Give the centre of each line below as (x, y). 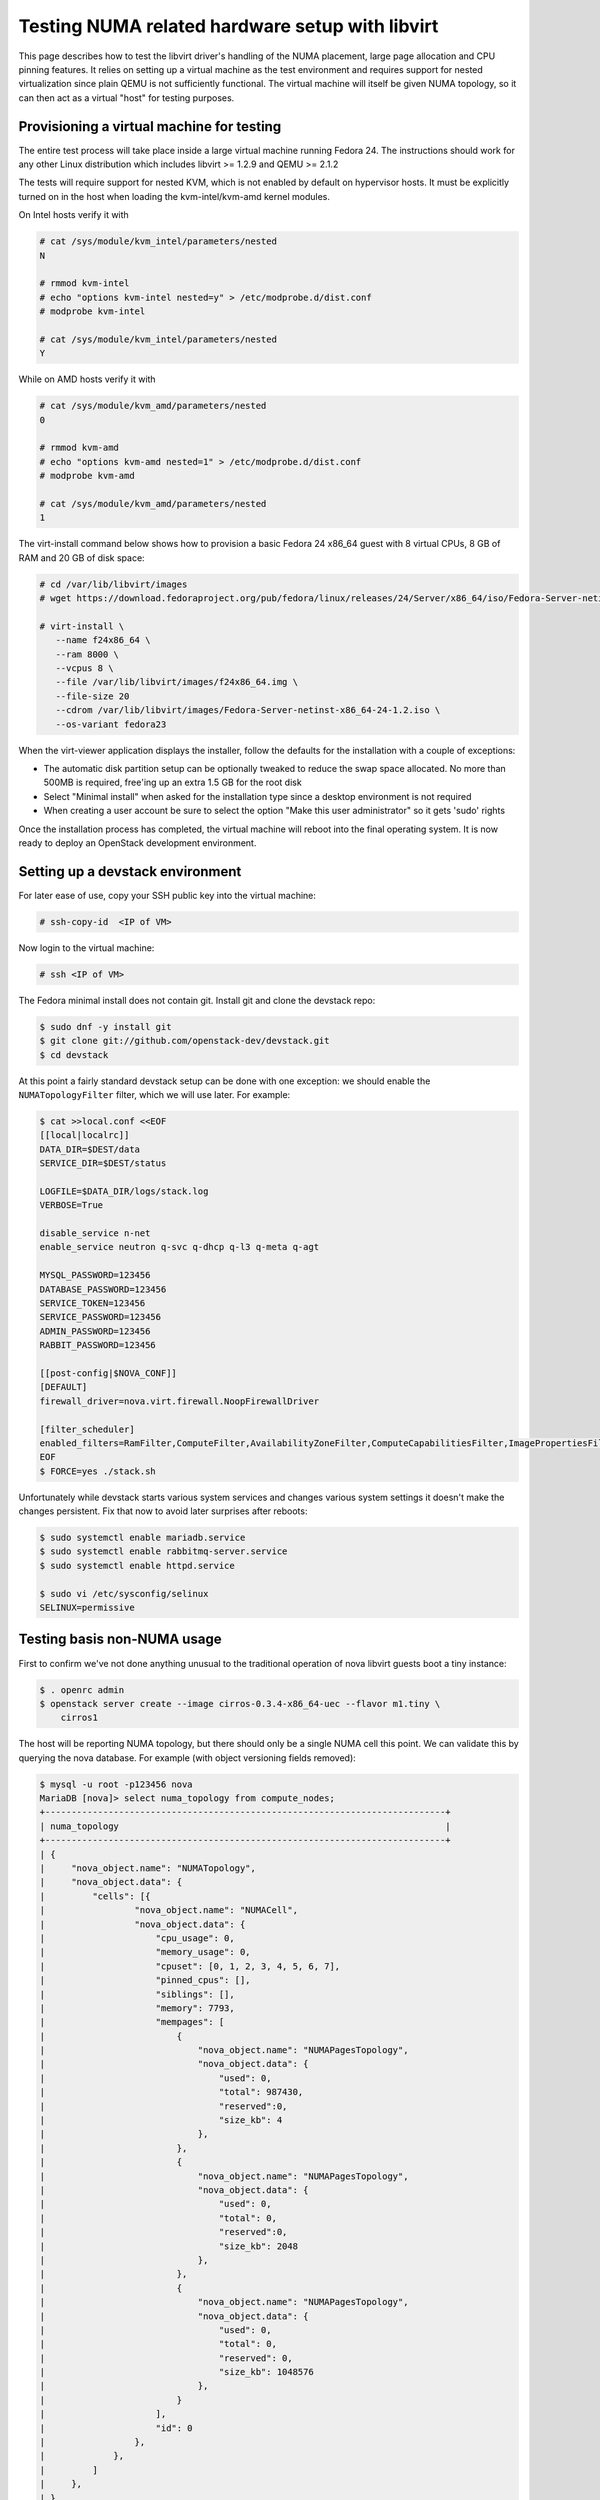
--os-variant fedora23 (111, 724)
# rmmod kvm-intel (84, 283)
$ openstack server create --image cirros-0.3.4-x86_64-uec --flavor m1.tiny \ (240, 1703)
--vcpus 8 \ (84, 668)
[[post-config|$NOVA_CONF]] (108, 1373)
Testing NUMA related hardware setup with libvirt (228, 26)
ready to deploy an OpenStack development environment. (137, 842)
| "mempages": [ (132, 2022)
